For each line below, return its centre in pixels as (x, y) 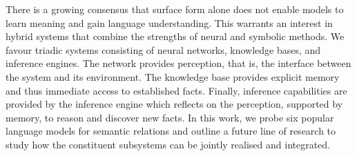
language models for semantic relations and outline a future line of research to (171, 131)
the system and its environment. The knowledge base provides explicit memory (173, 76)
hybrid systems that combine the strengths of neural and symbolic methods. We (175, 36)
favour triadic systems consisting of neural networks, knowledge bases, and (163, 49)
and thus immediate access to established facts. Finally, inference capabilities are (176, 90)
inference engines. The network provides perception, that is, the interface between (178, 63)
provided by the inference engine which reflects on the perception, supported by (174, 104)
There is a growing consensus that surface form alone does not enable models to (175, 9)
